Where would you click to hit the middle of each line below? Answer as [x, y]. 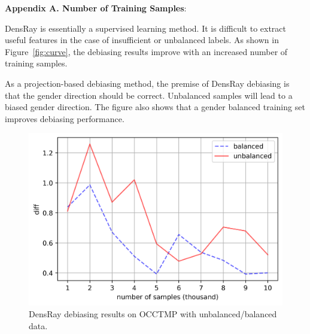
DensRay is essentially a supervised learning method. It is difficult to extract [146, 28]
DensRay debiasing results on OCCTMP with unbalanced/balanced [153, 313]
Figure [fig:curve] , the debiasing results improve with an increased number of [146, 51]
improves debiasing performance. [65, 118]
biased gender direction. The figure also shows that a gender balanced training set [155, 107]
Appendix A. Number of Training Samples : [96, 8]
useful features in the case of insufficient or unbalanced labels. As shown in [142, 40]
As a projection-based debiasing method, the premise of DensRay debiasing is [147, 83]
